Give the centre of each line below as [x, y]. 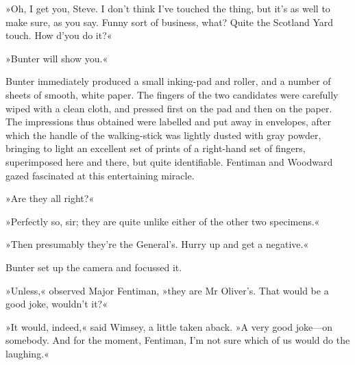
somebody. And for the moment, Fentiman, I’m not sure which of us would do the [178, 340]
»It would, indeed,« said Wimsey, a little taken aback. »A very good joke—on [169, 326]
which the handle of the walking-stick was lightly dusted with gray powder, [163, 135]
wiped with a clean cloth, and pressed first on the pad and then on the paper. [169, 108]
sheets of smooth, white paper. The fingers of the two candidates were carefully [172, 94]
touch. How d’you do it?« [59, 35]
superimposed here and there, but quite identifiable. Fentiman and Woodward [169, 161]
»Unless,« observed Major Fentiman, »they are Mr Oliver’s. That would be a [167, 290]
